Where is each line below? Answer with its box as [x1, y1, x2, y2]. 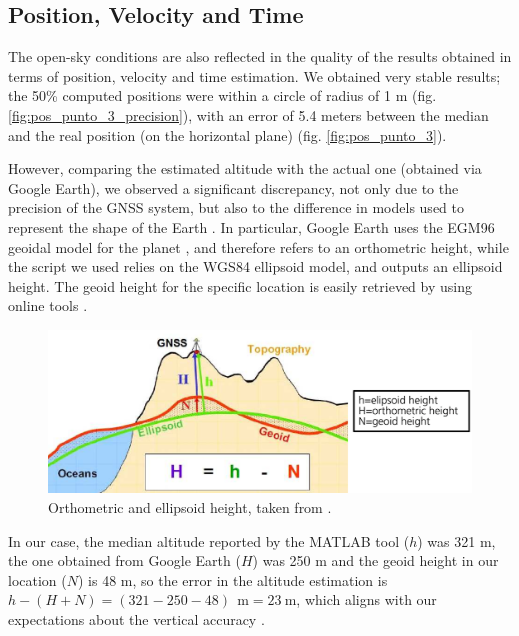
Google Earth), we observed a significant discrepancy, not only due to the [8, 177, 459, 198]
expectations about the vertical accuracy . [8, 609, 265, 630]
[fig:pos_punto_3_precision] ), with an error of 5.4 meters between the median [8, 104, 489, 125]
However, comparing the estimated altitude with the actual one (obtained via [8, 158, 482, 179]
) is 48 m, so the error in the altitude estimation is [77, 569, 388, 590]
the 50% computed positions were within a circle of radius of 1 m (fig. [8, 85, 437, 106]
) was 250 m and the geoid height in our [252, 550, 499, 571]
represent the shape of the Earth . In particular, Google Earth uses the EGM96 [8, 216, 495, 237]
